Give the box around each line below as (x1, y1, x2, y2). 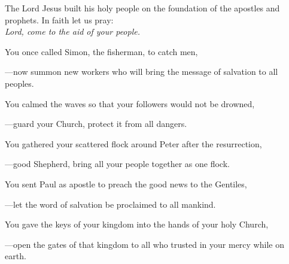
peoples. (5, 77, 34, 89)
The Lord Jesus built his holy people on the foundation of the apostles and (5, 2, 280, 14)
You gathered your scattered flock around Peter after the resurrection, (5, 137, 262, 150)
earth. (5, 250, 26, 262)
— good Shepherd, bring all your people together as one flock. (5, 157, 230, 170)
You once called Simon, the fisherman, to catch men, (5, 45, 198, 57)
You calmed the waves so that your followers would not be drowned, (5, 97, 255, 110)
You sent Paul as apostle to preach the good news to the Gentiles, (5, 177, 247, 190)
